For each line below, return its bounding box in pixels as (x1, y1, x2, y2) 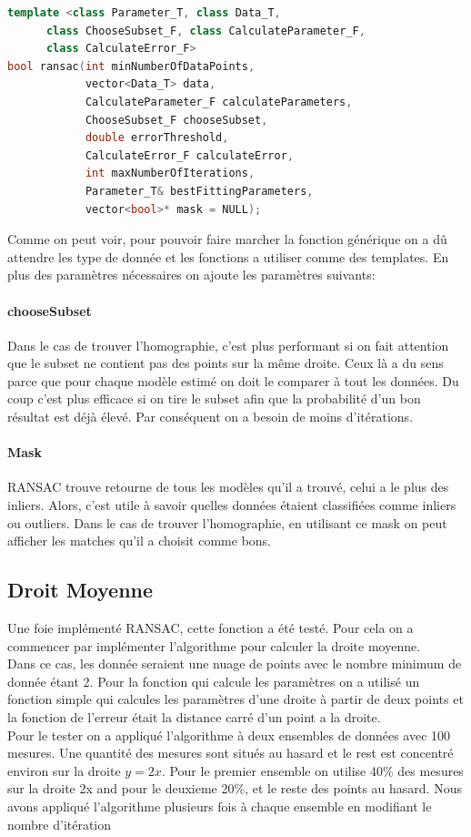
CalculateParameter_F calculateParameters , (85, 95, 353, 108)
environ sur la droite (7, 760, 121, 780)
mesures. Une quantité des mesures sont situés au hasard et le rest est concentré (7, 743, 454, 762)
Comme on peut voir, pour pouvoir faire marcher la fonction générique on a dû (7, 230, 447, 249)
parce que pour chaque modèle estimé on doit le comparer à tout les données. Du (7, 371, 459, 390)
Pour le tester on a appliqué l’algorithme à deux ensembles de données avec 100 (7, 725, 451, 744)
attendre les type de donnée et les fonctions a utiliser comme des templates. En (7, 247, 449, 266)
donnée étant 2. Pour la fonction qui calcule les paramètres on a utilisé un (7, 671, 420, 690)
